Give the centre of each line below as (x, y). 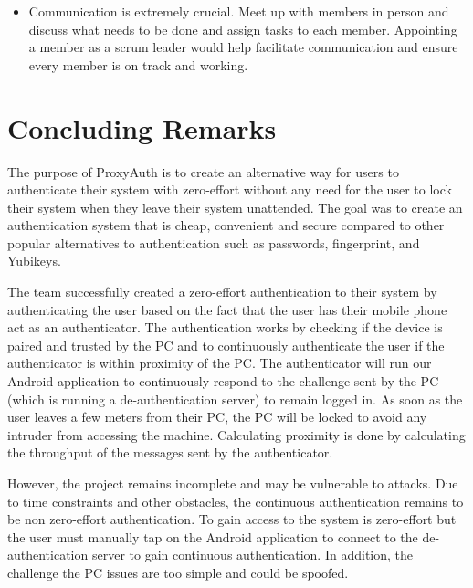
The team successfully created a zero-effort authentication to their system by (222, 292)
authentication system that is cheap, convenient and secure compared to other (226, 225)
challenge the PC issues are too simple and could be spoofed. (178, 572)
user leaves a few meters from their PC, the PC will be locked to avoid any (217, 417)
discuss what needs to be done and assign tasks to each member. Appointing (243, 29)
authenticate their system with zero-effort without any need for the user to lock (230, 189)
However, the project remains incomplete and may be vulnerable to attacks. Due (233, 483)
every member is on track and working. (138, 64)
